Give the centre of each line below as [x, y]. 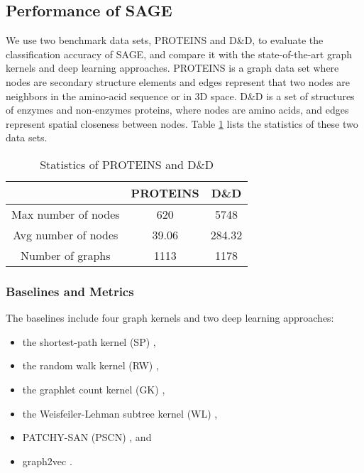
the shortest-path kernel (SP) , [89, 341]
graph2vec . [47, 461]
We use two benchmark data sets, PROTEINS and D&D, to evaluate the [165, 40]
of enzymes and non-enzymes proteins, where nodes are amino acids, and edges [177, 110]
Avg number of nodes [66, 234]
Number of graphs [66, 255]
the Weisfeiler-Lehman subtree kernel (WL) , [120, 413]
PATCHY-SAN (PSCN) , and [87, 437]
